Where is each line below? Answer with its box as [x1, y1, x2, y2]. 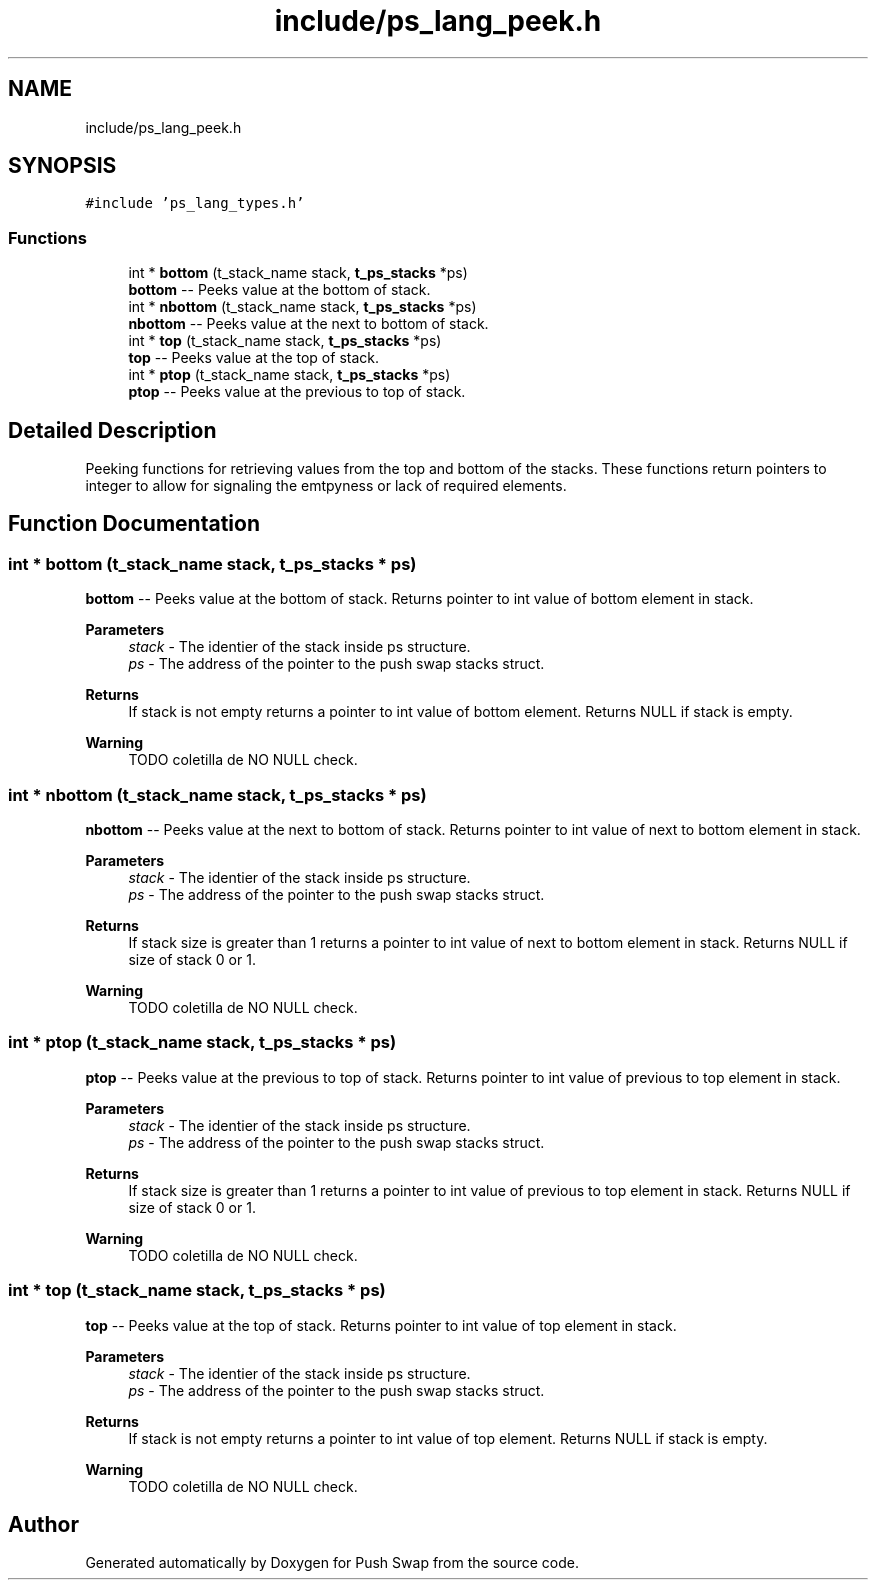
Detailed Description [8, 417, 217, 443]
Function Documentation [8, 511, 260, 537]
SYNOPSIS [8, 153, 117, 179]
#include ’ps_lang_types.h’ [85, 195, 305, 212]
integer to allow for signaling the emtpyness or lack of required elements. [85, 477, 567, 495]
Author [8, 1511, 79, 1537]
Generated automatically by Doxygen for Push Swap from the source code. [85, 1554, 580, 1572]
